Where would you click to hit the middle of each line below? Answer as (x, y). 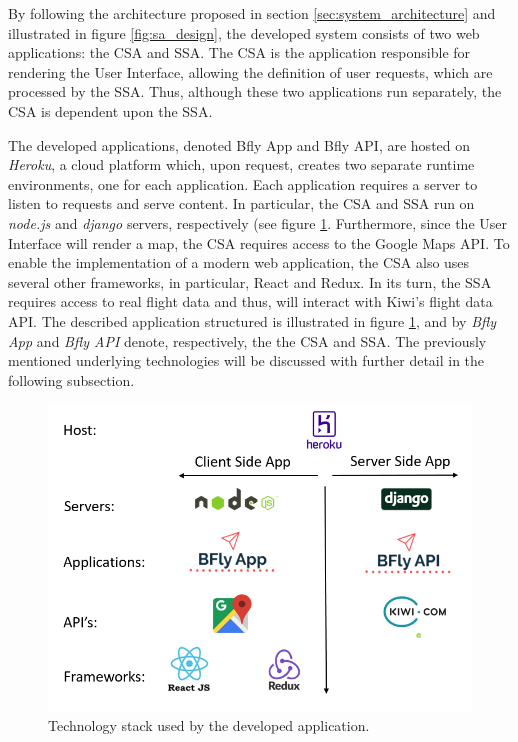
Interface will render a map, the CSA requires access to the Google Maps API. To (259, 242)
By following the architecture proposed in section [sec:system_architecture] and (252, 13)
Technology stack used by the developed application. (209, 725)
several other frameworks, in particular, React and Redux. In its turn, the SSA (250, 281)
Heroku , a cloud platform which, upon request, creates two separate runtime (241, 164)
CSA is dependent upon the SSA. (110, 110)
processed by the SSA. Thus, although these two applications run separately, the (255, 91)
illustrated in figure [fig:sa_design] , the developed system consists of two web (244, 32)
